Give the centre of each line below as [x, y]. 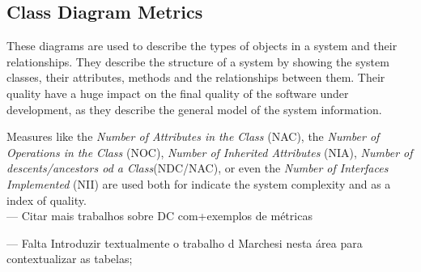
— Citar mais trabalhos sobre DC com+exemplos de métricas [159, 216]
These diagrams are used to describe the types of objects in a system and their [202, 46]
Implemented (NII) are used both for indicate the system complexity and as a [199, 183]
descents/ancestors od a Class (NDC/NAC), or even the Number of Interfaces [198, 168]
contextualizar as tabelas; [70, 259]
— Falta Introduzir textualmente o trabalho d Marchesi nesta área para [185, 242]
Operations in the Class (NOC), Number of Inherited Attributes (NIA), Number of [210, 152]
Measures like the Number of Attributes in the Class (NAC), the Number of [193, 136]
